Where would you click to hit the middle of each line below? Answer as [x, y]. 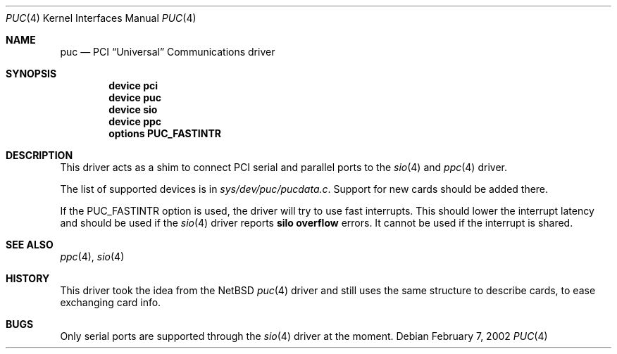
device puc [135, 97]
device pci [133, 86]
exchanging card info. [111, 302]
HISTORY [28, 278]
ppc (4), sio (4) [92, 257]
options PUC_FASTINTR [165, 133]
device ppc [135, 121]
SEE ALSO [30, 245]
